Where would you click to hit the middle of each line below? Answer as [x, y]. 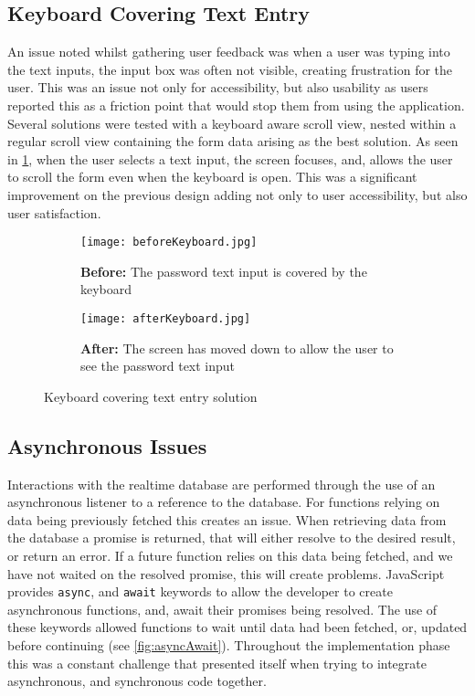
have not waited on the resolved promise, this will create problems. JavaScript [226, 573]
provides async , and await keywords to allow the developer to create [200, 591]
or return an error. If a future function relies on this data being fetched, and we [230, 555]
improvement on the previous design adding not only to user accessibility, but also [237, 194]
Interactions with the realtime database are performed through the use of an [222, 484]
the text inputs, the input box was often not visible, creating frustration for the [230, 69]
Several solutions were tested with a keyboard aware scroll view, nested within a [232, 123]
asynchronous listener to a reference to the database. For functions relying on [224, 502]
